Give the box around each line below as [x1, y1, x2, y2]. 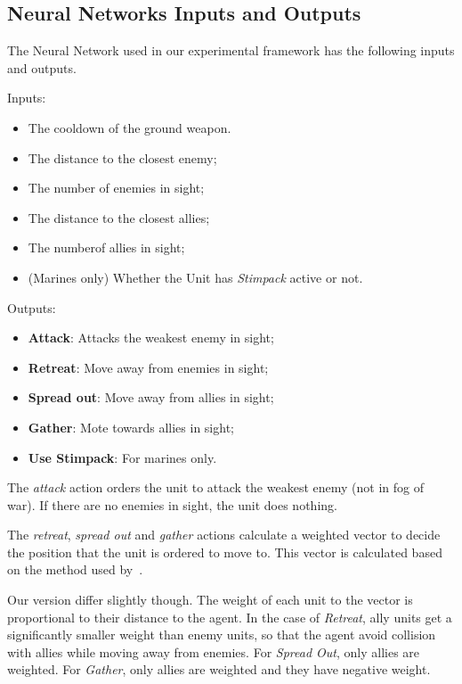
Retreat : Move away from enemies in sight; [28, 358, 269, 376]
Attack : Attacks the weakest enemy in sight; [28, 328, 274, 347]
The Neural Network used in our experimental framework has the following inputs [7, 41, 455, 60]
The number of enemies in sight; [28, 178, 205, 197]
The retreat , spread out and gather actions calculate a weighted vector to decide [7, 525, 441, 544]
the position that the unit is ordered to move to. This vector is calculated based [7, 542, 442, 561]
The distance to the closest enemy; [28, 148, 217, 167]
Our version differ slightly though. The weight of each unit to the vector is [7, 590, 413, 609]
